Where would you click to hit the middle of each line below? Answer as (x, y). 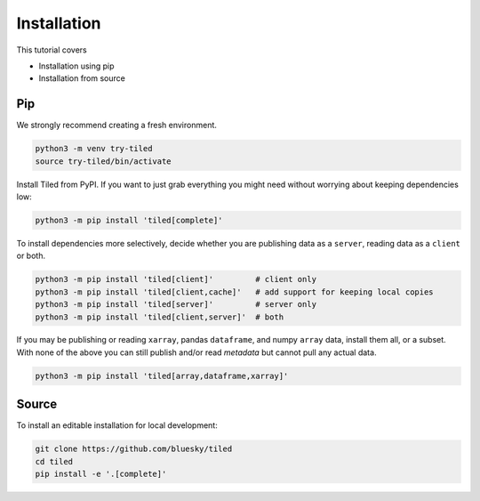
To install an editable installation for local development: (117, 425)
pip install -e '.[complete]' (101, 474)
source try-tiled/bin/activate (104, 161)
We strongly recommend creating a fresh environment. (117, 125)
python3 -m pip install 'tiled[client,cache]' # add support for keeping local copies (235, 292)
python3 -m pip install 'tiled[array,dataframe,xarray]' (162, 376)
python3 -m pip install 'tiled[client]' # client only (176, 279)
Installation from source (82, 78)
